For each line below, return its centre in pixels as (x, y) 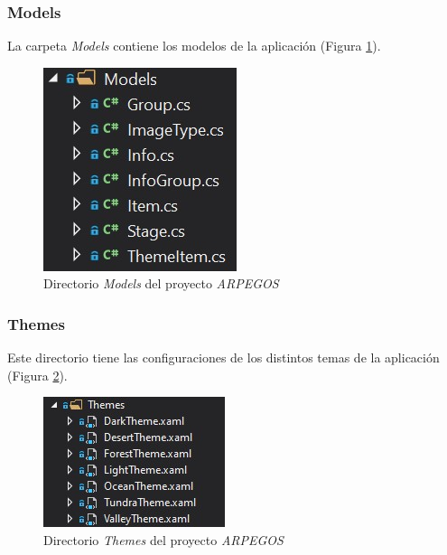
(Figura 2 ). (37, 375)
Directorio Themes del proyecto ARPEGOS (163, 540)
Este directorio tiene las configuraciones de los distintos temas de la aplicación (223, 357)
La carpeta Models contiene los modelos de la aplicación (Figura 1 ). (194, 46)
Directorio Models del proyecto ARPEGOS (161, 283)
